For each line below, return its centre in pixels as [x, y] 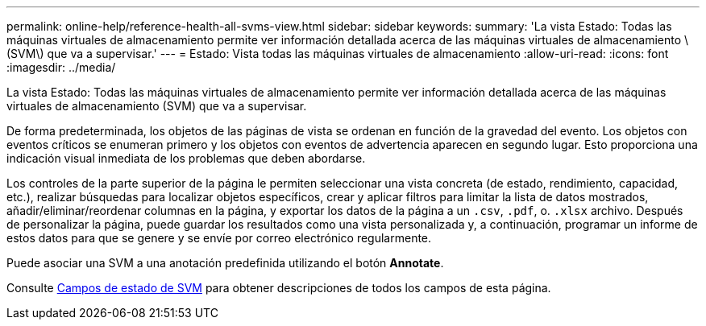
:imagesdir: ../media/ [61, 67]
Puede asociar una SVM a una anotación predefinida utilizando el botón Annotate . [225, 263]
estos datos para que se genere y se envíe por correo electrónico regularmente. [219, 238]
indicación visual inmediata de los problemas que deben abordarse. [186, 158]
